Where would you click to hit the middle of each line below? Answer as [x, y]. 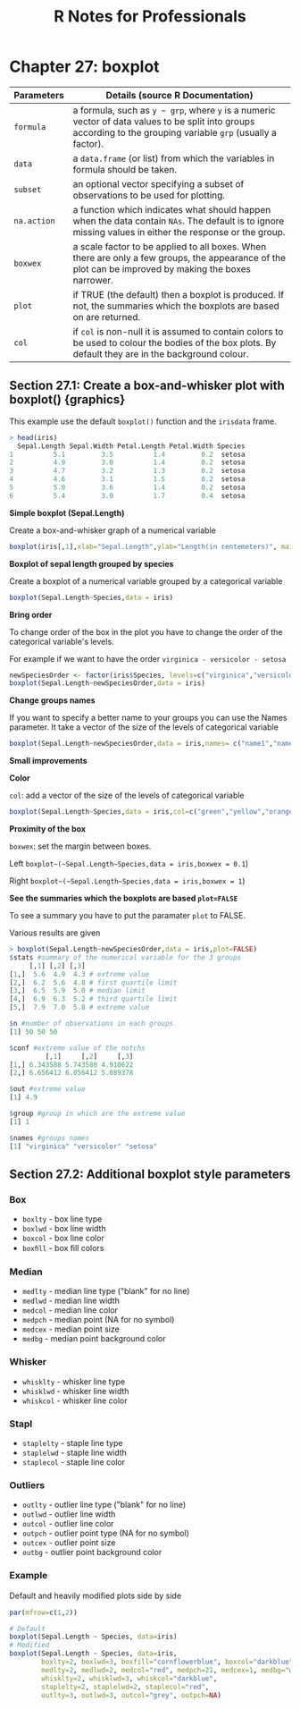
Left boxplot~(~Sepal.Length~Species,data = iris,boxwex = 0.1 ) [129, 863]
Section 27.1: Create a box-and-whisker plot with [147, 386]
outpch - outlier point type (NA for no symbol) [106, 1533]
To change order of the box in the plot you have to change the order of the [146, 631]
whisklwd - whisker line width [75, 1391]
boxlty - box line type [62, 1219]
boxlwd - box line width [64, 1229]
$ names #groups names [50, 1138]
